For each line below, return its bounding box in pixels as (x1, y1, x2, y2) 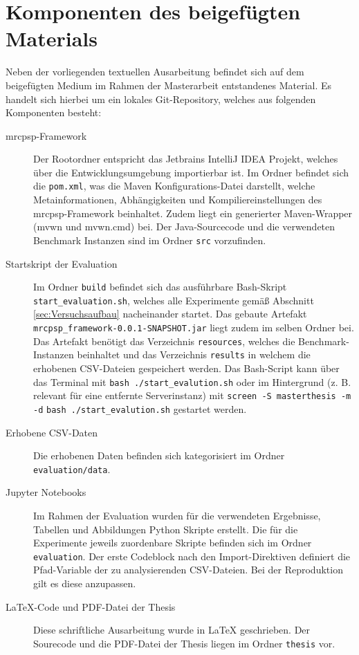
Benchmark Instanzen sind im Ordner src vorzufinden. (33, 232, 266, 247)
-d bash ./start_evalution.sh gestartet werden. (33, 401, 247, 416)
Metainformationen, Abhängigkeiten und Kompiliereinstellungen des (33, 192, 322, 207)
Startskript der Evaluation (6, 256, 118, 270)
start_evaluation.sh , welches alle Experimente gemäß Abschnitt (33, 293, 314, 307)
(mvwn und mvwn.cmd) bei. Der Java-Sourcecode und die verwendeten (33, 219, 335, 234)
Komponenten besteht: (6, 105, 102, 120)
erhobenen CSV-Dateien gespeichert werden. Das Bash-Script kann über (33, 361, 340, 376)
